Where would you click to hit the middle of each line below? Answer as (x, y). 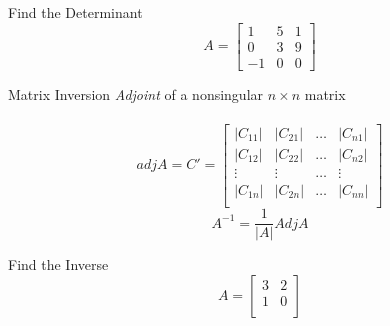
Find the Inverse (58, 264)
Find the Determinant (75, 12)
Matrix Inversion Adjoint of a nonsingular (136, 93)
